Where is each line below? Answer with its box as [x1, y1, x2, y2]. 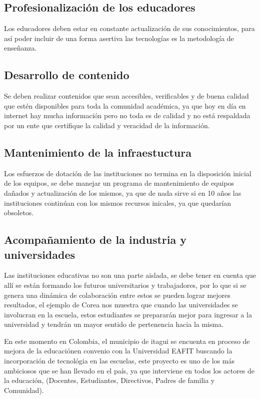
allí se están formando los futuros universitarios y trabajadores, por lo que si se [4, 279, 246, 290]
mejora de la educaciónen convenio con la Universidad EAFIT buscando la [4, 345, 232, 356]
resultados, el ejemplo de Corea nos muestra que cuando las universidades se [4, 299, 238, 310]
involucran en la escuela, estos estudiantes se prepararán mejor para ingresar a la [4, 309, 252, 319]
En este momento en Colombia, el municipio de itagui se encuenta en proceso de [4, 335, 250, 346]
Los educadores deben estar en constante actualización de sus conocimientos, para [4, 23, 255, 34]
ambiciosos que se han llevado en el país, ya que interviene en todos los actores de [4, 365, 255, 375]
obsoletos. [4, 207, 34, 218]
